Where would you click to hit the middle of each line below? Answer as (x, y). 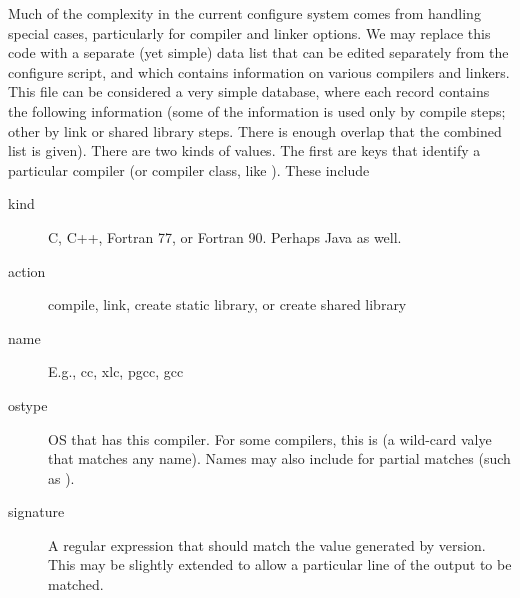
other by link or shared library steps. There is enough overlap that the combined (255, 130)
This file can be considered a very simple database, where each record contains (249, 91)
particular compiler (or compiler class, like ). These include (189, 169)
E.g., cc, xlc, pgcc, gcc (116, 371)
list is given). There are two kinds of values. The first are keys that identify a (244, 150)
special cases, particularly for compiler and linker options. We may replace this (249, 32)
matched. (76, 584)
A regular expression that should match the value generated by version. (267, 544)
